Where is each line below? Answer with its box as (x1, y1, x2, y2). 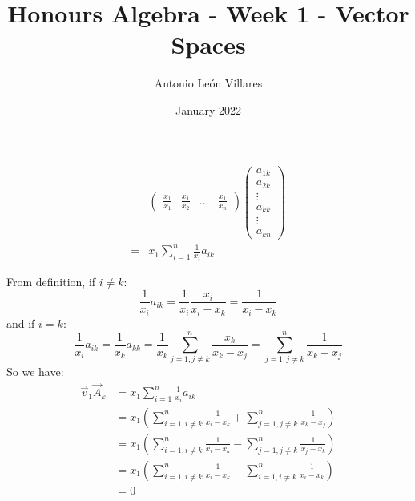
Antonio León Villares (154, 75, 263, 91)
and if (6, 314, 35, 331)
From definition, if (6, 273, 96, 289)
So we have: (6, 363, 64, 380)
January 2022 (175, 101, 241, 118)
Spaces (171, 28, 246, 61)
